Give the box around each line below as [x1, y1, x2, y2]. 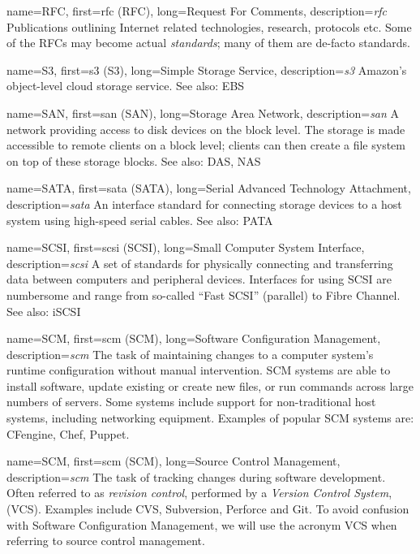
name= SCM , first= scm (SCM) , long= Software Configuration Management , [6, 330, 381, 347]
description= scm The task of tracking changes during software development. [6, 468, 386, 485]
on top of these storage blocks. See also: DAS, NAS [6, 152, 261, 169]
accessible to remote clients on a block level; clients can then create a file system [6, 136, 405, 154]
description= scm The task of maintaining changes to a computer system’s [6, 345, 374, 362]
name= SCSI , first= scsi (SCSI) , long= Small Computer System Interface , [6, 239, 365, 256]
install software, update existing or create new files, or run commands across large [6, 377, 414, 394]
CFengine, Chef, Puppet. [6, 425, 130, 442]
